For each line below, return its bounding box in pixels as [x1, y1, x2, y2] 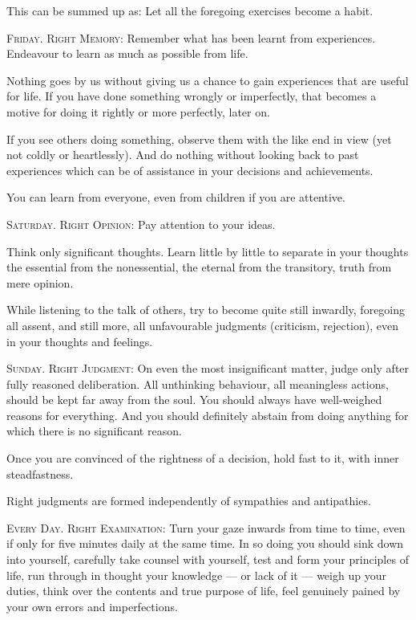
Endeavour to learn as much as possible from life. [6, 45, 248, 62]
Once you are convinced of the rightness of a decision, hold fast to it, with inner [6, 450, 399, 467]
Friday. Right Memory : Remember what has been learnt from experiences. [6, 29, 376, 46]
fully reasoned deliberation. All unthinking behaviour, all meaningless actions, [6, 375, 389, 392]
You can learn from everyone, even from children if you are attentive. [6, 189, 345, 206]
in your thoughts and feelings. [6, 332, 153, 349]
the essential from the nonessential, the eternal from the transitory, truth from [6, 259, 392, 275]
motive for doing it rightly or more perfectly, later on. [6, 103, 270, 120]
